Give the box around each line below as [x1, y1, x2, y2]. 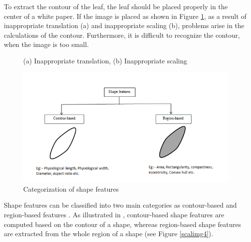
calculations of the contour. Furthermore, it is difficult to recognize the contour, [4, 30, 240, 40]
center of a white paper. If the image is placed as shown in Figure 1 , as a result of [4, 11, 247, 21]
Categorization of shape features [23, 183, 119, 194]
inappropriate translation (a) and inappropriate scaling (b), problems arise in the [4, 20, 244, 30]
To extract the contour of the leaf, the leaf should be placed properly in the [4, 1, 228, 11]
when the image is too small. [4, 39, 89, 49]
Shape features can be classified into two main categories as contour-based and [4, 200, 237, 210]
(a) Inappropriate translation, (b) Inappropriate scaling [23, 55, 187, 65]
